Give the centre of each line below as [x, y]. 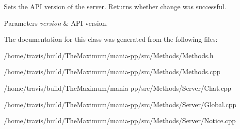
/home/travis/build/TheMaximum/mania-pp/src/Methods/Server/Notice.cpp [120, 121]
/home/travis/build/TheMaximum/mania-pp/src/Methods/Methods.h [109, 55]
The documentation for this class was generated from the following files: [111, 39]
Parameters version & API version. [56, 23]
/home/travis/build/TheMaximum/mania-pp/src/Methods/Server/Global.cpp [120, 104]
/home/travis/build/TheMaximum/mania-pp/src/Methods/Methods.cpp [112, 72]
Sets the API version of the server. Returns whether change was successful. [115, 6]
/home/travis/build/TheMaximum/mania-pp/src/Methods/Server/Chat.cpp [118, 88]
